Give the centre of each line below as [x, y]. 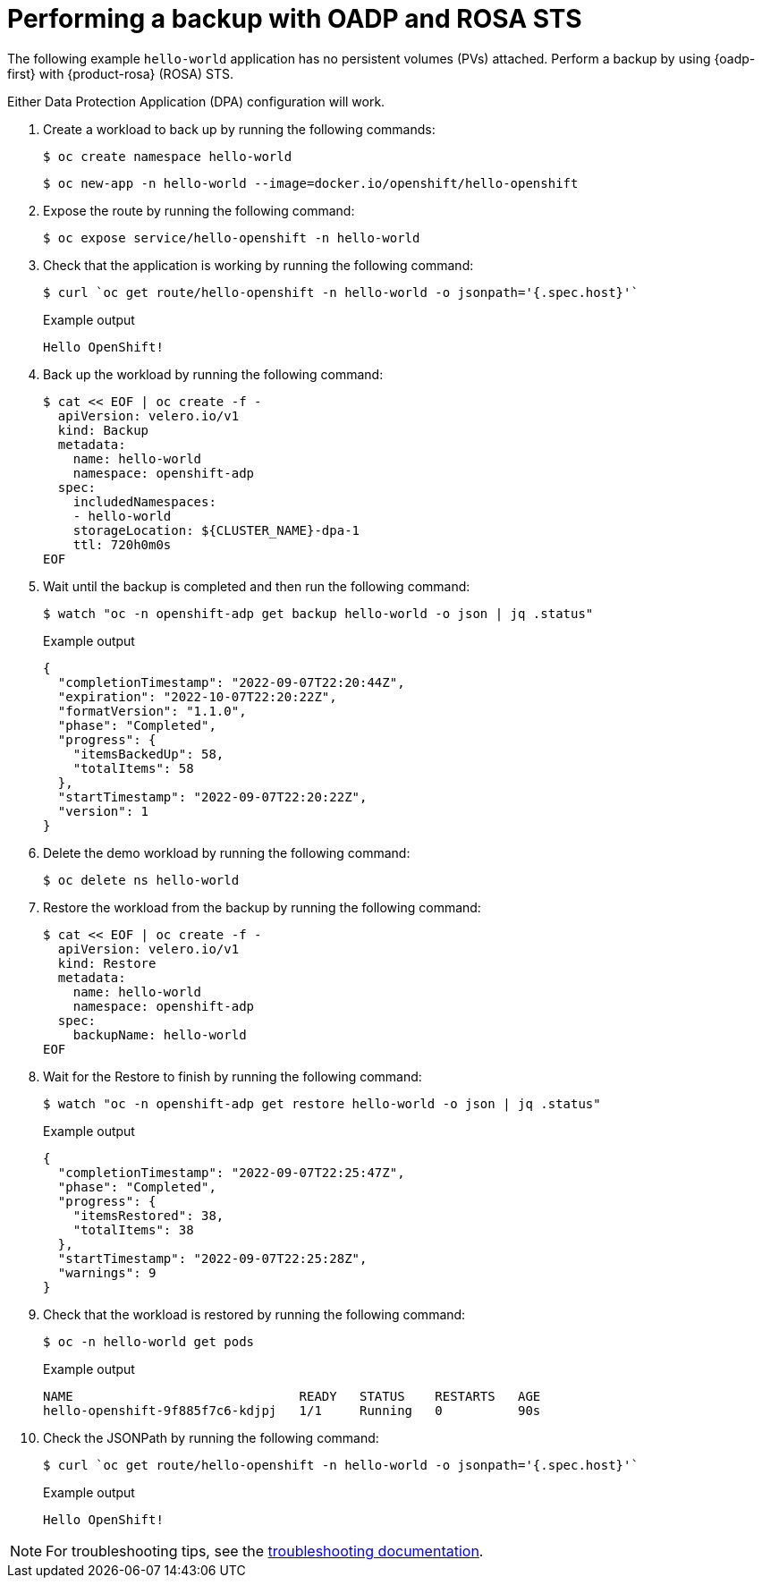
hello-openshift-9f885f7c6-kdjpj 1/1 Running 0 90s [292, 1410]
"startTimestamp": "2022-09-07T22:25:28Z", [212, 1258]
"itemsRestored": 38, [148, 1215]
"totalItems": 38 [133, 1229]
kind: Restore [107, 963]
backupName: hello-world [160, 1034]
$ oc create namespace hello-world [168, 156]
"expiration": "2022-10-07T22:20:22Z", [197, 696]
